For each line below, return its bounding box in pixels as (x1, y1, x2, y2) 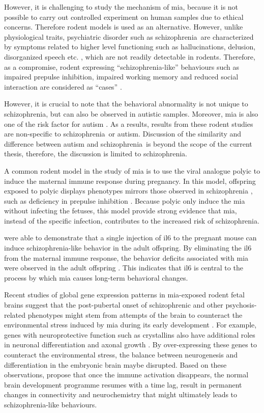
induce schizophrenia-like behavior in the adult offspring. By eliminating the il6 (4, 242, 252, 253)
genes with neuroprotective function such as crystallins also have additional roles (4, 329, 255, 340)
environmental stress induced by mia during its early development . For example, (4, 319, 257, 330)
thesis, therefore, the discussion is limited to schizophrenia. (4, 148, 187, 159)
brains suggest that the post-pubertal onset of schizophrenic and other (4, 299, 223, 310)
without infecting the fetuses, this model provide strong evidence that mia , (4, 205, 237, 216)
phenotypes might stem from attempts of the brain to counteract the (27, 309, 243, 320)
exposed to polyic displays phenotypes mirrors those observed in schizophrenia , (4, 185, 253, 196)
